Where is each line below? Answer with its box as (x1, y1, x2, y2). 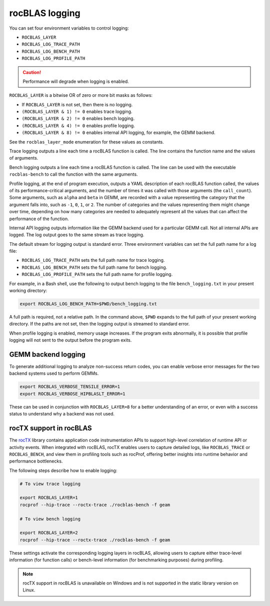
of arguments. (9, 155, 38, 161)
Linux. (22, 587, 35, 593)
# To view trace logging (19, 481, 81, 487)
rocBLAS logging (9, 8, 81, 19)
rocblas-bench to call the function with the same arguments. (9, 171, 138, 178)
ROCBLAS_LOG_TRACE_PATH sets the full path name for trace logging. (21, 257, 165, 263)
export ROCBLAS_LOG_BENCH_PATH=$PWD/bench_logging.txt (19, 301, 157, 307)
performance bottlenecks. (9, 458, 63, 464)
